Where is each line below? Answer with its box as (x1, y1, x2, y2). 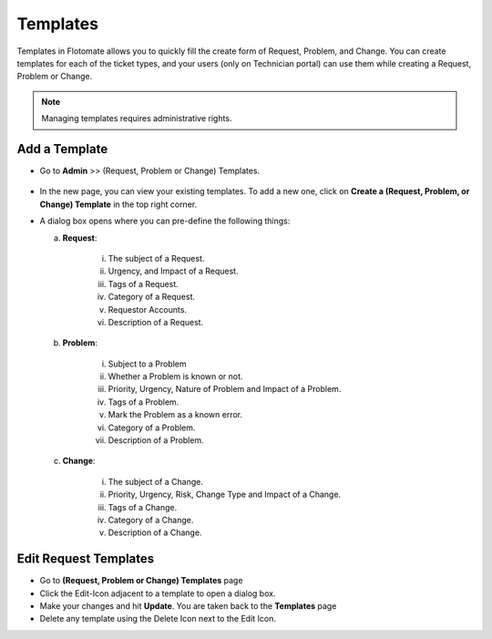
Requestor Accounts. (108, 304, 187, 314)
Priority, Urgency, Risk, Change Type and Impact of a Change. (108, 489, 342, 500)
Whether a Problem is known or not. (108, 371, 243, 382)
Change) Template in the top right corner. (39, 199, 198, 210)
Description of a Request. (108, 316, 204, 327)
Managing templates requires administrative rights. (41, 113, 232, 124)
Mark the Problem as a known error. (108, 409, 243, 420)
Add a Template (16, 141, 108, 157)
